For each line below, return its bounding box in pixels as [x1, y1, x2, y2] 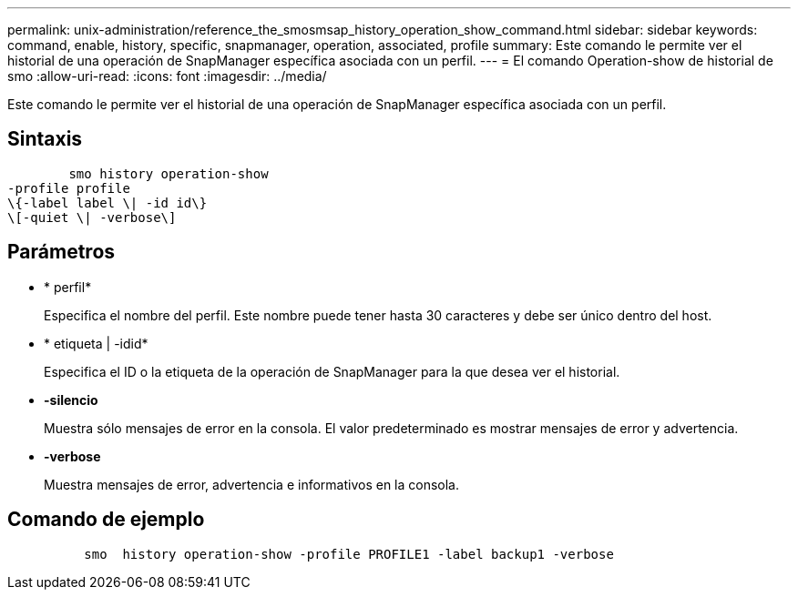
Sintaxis [7, 127, 83, 151]
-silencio [44, 391, 98, 408]
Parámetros [7, 240, 116, 264]
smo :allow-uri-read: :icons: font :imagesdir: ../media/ [7, 68, 327, 84]
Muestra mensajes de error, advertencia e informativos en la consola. [44, 476, 460, 492]
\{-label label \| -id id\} [7, 195, 208, 210]
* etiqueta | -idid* [44, 335, 148, 351]
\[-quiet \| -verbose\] [7, 209, 177, 225]
